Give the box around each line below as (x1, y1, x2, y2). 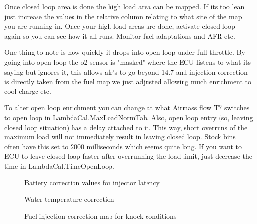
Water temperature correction (24, 194, 114, 204)
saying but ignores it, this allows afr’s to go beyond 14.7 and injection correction (4, 66, 248, 77)
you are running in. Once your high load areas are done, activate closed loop (4, 21, 235, 31)
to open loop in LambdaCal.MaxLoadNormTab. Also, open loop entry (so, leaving (4, 112, 253, 122)
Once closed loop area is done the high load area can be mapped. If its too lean (4, 1, 245, 11)
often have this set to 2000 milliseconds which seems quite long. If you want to (4, 141, 242, 151)
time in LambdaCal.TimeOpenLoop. (4, 160, 114, 171)
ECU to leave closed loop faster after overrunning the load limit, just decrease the (4, 151, 252, 161)
